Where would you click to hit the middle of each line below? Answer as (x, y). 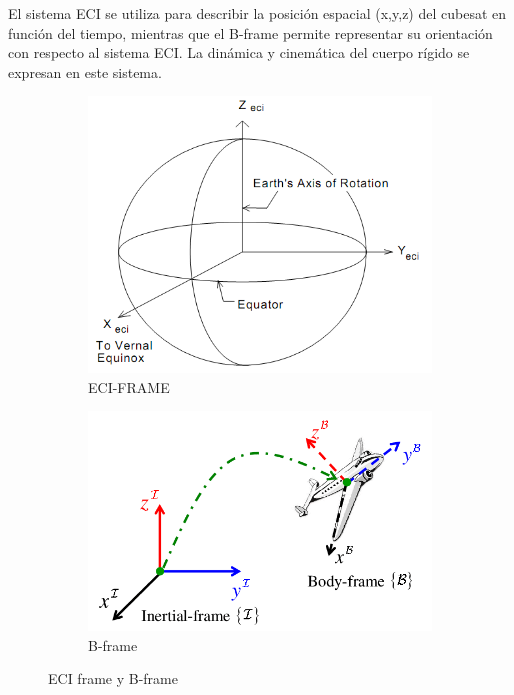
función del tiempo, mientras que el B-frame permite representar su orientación (250, 32)
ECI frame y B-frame (113, 678)
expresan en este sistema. (85, 71)
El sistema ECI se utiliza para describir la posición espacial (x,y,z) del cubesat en (257, 13)
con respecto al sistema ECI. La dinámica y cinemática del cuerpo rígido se (239, 52)
